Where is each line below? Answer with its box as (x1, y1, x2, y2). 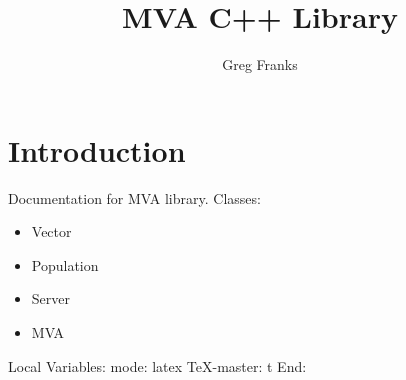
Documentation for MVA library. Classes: (8, 187, 261, 208)
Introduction (8, 129, 186, 170)
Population (31, 254, 99, 275)
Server (31, 288, 70, 309)
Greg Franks (222, 54, 298, 75)
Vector (31, 221, 72, 242)
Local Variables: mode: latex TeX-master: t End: (8, 355, 307, 376)
